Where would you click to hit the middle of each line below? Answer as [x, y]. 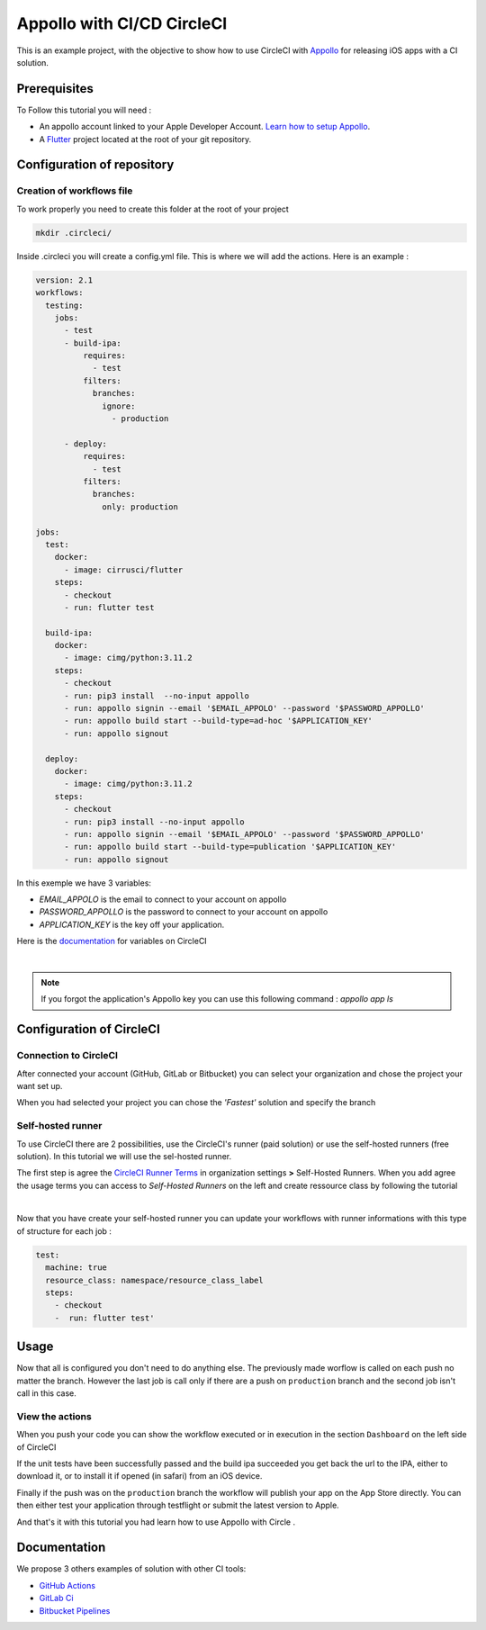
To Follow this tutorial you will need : [84, 110]
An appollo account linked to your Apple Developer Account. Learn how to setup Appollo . [205, 127]
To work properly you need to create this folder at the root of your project [153, 209]
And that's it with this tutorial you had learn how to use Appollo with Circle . [156, 1522]
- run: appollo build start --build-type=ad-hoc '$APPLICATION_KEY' [219, 721]
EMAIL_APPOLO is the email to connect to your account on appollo [163, 899]
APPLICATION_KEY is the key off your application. [132, 924]
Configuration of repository [95, 165]
